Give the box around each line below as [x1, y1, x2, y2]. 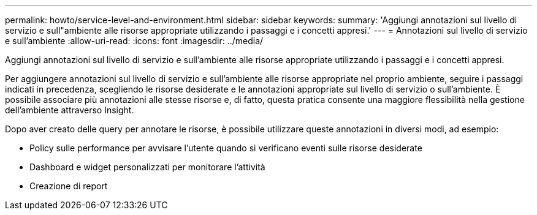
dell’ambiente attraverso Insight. [5, 105, 134, 115]
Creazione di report [29, 181, 108, 191]
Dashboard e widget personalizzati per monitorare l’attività [29, 162, 265, 172]
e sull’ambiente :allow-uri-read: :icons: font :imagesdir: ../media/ [5, 36, 264, 46]
